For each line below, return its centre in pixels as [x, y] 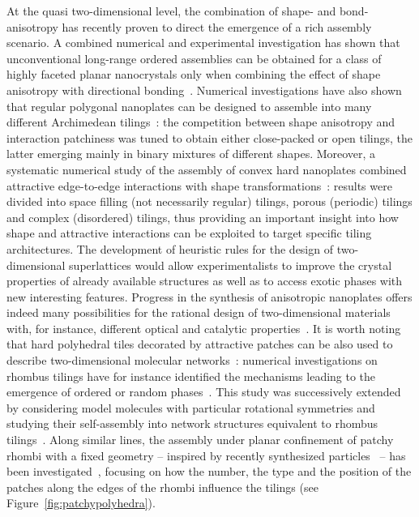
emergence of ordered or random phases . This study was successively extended [204, 392]
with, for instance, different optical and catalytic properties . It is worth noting [204, 328]
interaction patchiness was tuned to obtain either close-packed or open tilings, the [209, 137]
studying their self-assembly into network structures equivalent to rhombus [192, 423]
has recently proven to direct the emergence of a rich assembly [217, 26]
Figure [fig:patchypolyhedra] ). [81, 503]
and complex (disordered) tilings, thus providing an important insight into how [203, 217]
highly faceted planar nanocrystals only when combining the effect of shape [194, 74]
